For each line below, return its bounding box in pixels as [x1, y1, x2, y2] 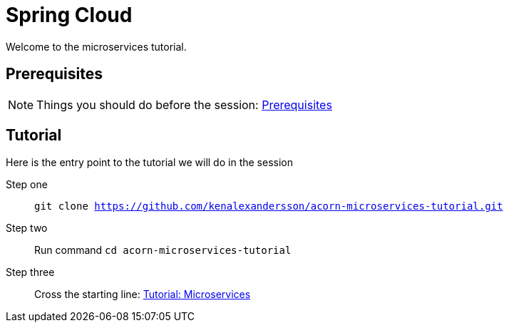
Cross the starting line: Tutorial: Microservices [34, 288, 251, 301]
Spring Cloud [6, 3, 133, 27]
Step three [6, 266, 55, 279]
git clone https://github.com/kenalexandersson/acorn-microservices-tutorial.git [34, 200, 503, 212]
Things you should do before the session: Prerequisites [36, 97, 332, 112]
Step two [6, 222, 48, 235]
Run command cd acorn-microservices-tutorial [34, 244, 292, 257]
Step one [6, 178, 48, 191]
